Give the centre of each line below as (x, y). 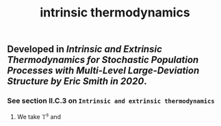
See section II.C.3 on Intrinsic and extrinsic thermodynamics (111, 101)
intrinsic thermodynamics (115, 13)
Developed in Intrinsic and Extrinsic (84, 49)
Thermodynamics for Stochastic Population (103, 60)
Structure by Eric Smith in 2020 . (77, 81)
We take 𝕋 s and (39, 116)
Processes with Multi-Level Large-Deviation (103, 71)
